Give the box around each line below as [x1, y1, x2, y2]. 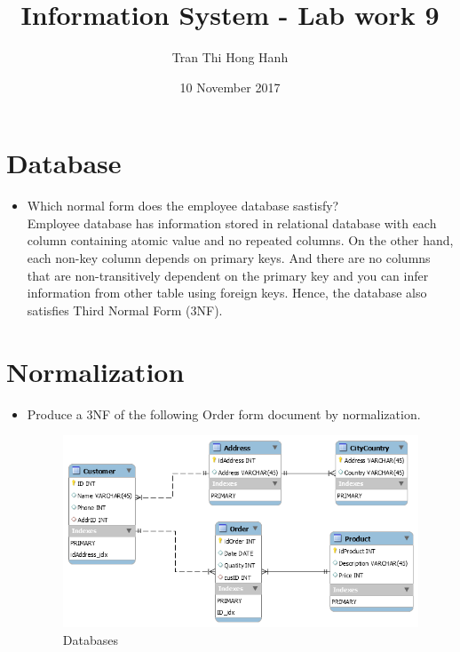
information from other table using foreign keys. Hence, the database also [27, 283, 427, 302]
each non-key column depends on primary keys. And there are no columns [27, 249, 431, 267]
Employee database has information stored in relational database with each [27, 213, 437, 232]
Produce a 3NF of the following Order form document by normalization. [27, 404, 421, 423]
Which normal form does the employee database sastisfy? [27, 196, 339, 215]
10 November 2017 [179, 77, 281, 96]
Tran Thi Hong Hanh [171, 48, 289, 67]
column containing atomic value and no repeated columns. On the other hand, [27, 231, 454, 250]
